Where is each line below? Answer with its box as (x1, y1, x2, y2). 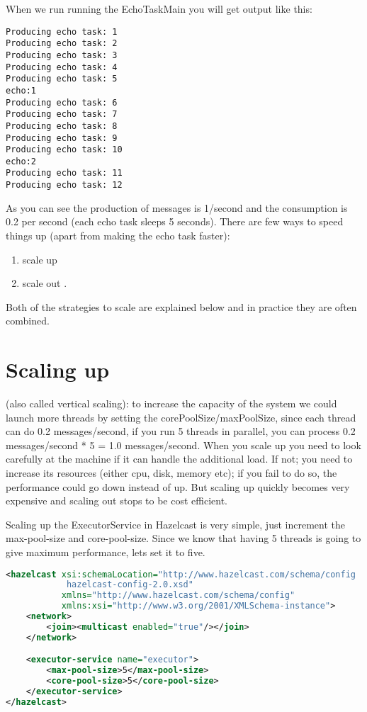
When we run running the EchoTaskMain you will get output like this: (6, 1, 312, 16)
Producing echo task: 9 (6, 132, 118, 143)
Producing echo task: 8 (6, 120, 118, 131)
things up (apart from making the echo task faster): (6, 227, 230, 242)
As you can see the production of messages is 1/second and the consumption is (6, 200, 348, 215)
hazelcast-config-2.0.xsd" (66, 580, 193, 590)
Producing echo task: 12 (6, 180, 123, 191)
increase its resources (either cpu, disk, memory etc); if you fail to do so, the (6, 465, 337, 480)
